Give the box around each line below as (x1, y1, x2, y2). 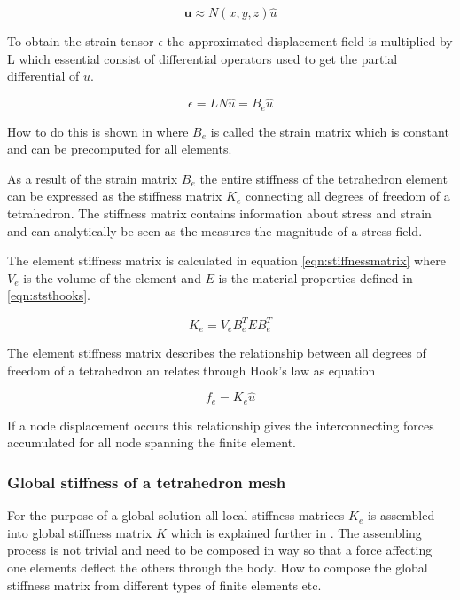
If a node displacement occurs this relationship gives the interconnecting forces (7, 415, 434, 434)
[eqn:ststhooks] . (7, 286, 90, 304)
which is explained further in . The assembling (170, 523, 422, 541)
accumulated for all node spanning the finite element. (7, 433, 297, 452)
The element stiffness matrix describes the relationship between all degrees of (7, 343, 426, 361)
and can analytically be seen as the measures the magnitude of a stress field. (7, 221, 423, 240)
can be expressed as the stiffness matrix (7, 186, 222, 205)
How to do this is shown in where (7, 122, 189, 140)
